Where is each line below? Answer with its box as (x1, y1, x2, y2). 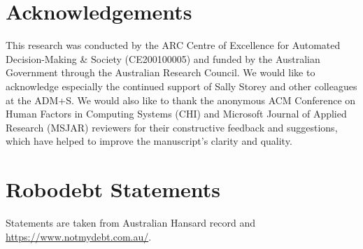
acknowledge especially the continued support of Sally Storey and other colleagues (6, 78, 357, 93)
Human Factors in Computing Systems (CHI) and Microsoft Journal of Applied (6, 106, 347, 121)
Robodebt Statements (6, 175, 220, 204)
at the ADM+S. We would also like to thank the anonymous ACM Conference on (6, 92, 356, 107)
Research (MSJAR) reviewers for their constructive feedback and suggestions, (6, 120, 338, 134)
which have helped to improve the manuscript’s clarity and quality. (6, 134, 292, 148)
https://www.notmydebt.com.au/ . (6, 229, 152, 243)
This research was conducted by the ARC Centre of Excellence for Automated (6, 38, 341, 52)
